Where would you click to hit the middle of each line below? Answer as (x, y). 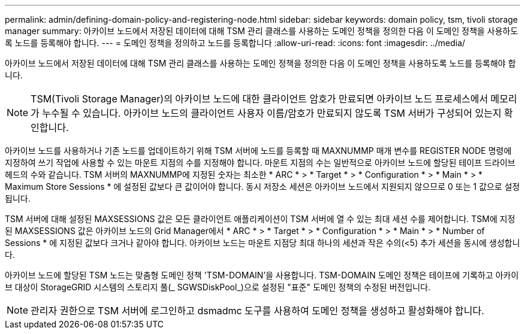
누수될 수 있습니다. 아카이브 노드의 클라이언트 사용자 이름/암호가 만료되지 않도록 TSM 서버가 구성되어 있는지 (272, 113)
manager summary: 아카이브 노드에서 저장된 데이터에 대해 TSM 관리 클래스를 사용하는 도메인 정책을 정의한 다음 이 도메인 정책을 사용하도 (262, 31)
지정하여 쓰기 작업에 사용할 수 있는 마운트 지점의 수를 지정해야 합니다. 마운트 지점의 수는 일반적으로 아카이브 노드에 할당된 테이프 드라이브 (260, 163)
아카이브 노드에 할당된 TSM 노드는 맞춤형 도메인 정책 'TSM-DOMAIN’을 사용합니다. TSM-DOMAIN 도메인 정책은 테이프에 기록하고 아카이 (262, 275)
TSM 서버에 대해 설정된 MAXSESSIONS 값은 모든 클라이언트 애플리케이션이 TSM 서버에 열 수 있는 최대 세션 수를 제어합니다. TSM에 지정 (260, 219)
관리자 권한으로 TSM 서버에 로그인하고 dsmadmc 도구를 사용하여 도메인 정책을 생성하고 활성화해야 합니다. (257, 311)
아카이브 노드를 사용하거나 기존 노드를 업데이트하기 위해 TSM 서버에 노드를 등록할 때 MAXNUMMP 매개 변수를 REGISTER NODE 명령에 (258, 151)
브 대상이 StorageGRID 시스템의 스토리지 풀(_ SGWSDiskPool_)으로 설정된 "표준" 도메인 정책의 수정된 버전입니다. (218, 287)
